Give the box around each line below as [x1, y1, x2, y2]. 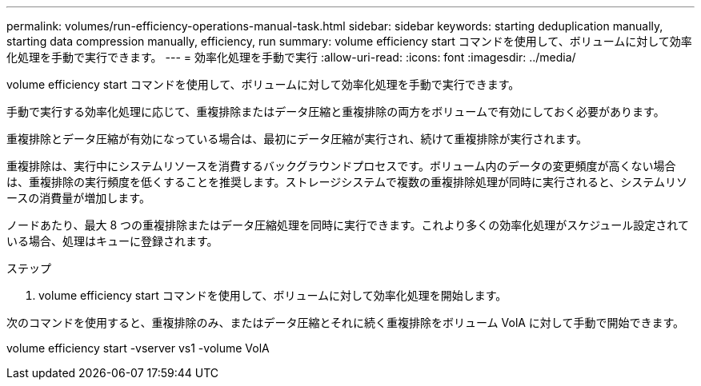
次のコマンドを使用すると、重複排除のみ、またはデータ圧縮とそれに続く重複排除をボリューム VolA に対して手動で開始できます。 [6, 316, 685, 329]
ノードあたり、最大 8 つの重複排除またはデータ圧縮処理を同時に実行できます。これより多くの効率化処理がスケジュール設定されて [6, 218, 689, 232]
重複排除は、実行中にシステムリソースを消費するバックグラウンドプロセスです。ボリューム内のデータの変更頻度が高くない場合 [6, 159, 676, 173]
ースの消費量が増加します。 [6, 191, 150, 205]
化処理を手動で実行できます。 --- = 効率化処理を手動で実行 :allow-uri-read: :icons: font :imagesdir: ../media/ [6, 50, 576, 64]
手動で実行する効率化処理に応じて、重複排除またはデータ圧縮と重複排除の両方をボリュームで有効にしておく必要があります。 [6, 105, 665, 118]
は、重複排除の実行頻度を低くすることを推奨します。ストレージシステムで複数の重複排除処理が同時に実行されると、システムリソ [6, 175, 687, 189]
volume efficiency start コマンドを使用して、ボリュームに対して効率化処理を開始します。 [38, 289, 507, 302]
